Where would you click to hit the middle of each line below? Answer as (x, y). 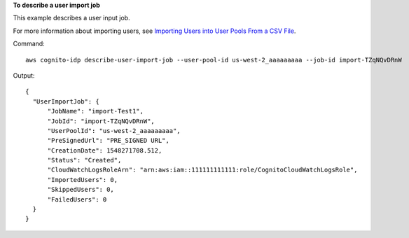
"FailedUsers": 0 (77, 199)
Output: (24, 75)
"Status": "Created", (84, 160)
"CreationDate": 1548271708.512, (105, 150)
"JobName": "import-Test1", (95, 111)
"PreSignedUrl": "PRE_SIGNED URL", (108, 141)
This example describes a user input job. (71, 18)
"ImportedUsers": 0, (83, 180)
